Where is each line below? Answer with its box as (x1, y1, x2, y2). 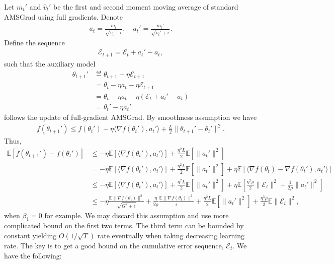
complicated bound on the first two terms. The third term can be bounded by (4, 220, 244, 231)
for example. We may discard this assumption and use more (44, 210, 229, 220)
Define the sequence (4, 37, 65, 47)
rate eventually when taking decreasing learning (97, 230, 245, 240)
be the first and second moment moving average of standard (53, 2, 238, 12)
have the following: (4, 250, 62, 260)
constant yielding (4, 230, 57, 240)
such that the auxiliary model (4, 58, 96, 69)
